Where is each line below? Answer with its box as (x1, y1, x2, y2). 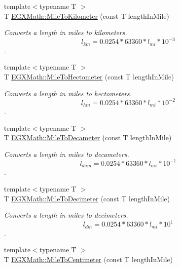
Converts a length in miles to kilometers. (4, 27, 127, 38)
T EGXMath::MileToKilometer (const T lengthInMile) (4, 10, 169, 21)
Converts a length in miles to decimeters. (4, 210, 128, 220)
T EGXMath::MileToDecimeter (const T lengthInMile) (4, 193, 170, 203)
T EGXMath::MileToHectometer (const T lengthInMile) (4, 71, 174, 81)
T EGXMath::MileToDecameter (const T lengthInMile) (4, 132, 172, 143)
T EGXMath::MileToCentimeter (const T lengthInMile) (4, 254, 173, 264)
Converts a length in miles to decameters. (4, 149, 129, 159)
